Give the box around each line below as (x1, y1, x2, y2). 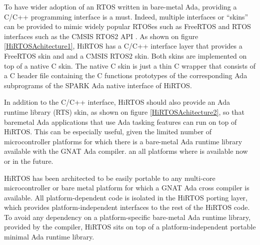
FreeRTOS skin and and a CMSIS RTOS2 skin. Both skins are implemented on (4, 50, 247, 61)
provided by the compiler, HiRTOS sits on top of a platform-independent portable (4, 221, 256, 232)
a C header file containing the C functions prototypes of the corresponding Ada (4, 70, 247, 81)
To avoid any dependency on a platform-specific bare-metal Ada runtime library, (4, 211, 251, 222)
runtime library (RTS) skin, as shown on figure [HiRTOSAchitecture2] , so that (4, 106, 244, 117)
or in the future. (4, 155, 53, 166)
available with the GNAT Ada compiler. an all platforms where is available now (4, 146, 248, 156)
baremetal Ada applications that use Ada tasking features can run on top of (4, 116, 237, 127)
